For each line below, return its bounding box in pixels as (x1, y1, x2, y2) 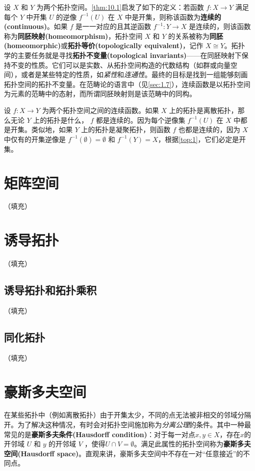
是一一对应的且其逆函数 (75, 21, 151, 31)
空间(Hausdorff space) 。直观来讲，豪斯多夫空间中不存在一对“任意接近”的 (4, 448, 243, 458)
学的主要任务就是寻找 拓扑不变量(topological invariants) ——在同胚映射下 (4, 50, 242, 60)
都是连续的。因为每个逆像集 (96, 114, 185, 125)
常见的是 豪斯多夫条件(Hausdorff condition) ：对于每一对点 (4, 429, 195, 439)
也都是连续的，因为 (178, 124, 240, 135)
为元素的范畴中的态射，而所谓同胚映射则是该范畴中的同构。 (4, 88, 196, 99)
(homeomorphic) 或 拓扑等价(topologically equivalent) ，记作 (4, 40, 204, 51)
